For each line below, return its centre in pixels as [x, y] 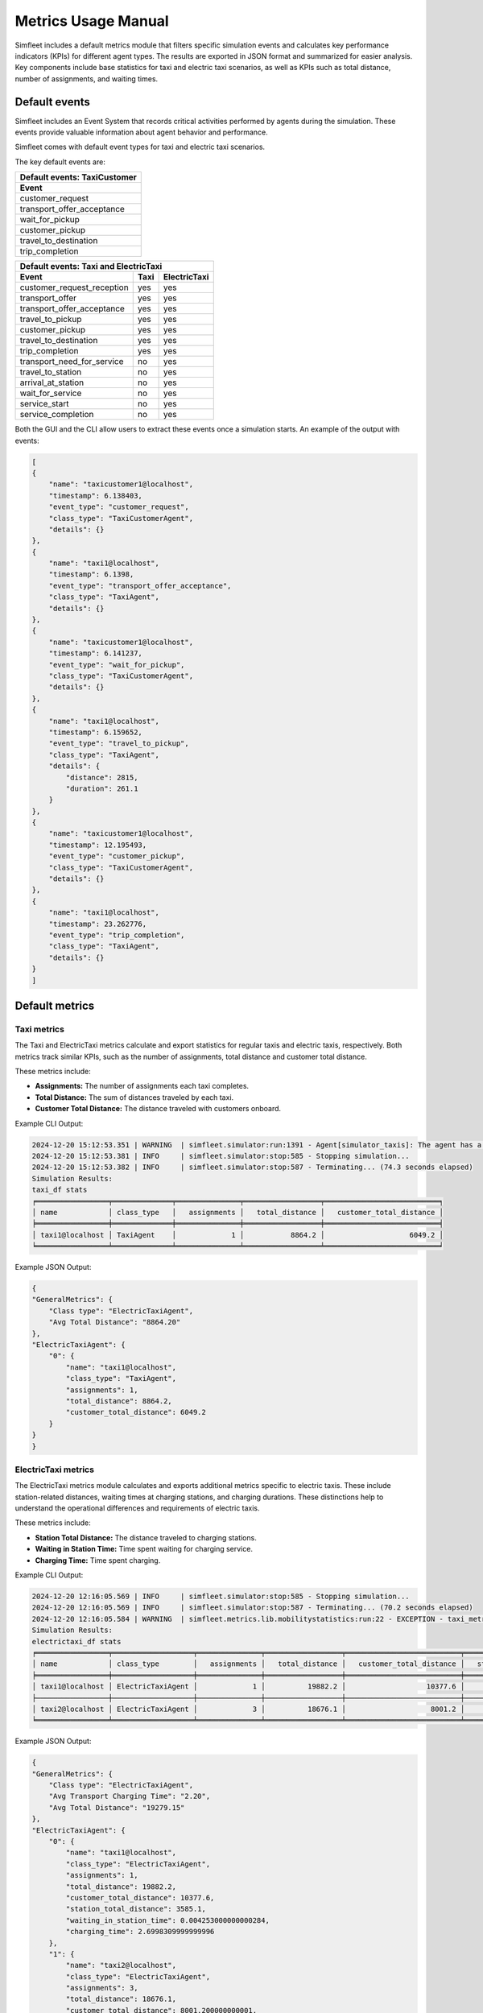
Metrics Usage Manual [92, 21]
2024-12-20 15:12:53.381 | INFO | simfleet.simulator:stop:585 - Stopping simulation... [221, 1156]
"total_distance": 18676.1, [121, 1999]
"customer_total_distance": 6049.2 [136, 1412]
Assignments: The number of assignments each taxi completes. [142, 1086]
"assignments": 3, [102, 1988]
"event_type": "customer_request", [119, 507]
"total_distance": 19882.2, [121, 1887]
